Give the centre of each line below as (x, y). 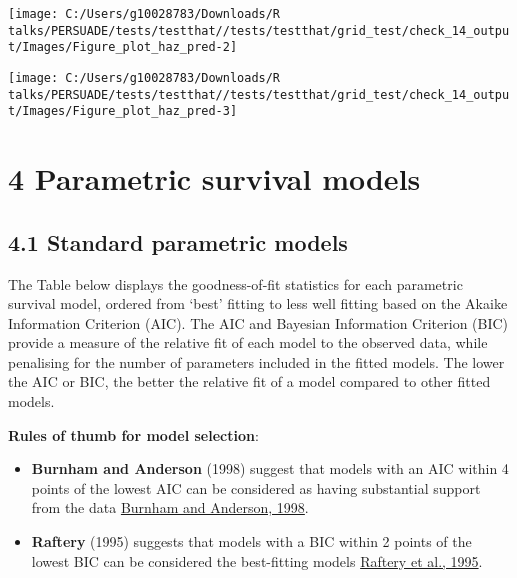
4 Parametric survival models (214, 178)
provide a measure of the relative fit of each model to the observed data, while (248, 342)
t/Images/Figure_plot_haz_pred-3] (123, 111)
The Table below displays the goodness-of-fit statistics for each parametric (235, 283)
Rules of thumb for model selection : (133, 434)
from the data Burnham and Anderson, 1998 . (170, 507)
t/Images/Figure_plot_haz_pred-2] (123, 47)
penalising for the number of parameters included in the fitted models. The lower (256, 361)
